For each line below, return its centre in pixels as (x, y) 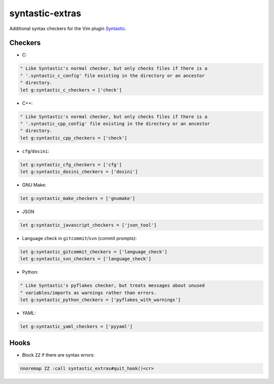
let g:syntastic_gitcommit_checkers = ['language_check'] (94, 252)
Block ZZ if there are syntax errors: (58, 355)
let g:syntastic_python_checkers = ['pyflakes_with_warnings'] (100, 300)
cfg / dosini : (36, 151)
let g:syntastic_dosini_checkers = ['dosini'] (79, 172)
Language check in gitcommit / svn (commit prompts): (79, 239)
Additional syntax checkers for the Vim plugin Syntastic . (68, 28)
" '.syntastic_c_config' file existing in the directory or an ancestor (112, 76)
